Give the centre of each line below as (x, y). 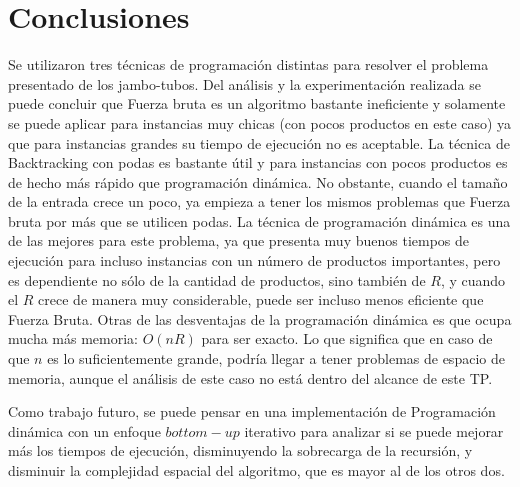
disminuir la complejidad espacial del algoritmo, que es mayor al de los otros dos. (256, 470)
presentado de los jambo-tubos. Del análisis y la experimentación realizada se (244, 83)
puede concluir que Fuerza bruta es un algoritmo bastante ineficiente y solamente (257, 103)
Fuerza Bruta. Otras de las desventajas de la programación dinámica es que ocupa (260, 318)
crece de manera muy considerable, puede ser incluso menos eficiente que (261, 299)
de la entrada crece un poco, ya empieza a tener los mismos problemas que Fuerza (259, 201)
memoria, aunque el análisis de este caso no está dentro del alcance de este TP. (250, 377)
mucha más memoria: (73, 338)
